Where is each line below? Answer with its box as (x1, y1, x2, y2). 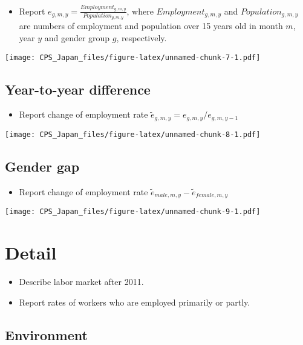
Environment (5, 325, 88, 344)
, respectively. (116, 32, 167, 44)
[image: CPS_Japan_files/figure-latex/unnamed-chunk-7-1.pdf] (5, 53, 261, 62)
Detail (5, 240, 57, 265)
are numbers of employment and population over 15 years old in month (19, 19, 283, 32)
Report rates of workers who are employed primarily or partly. (19, 295, 250, 308)
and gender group (44, 32, 110, 44)
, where (126, 4, 154, 17)
